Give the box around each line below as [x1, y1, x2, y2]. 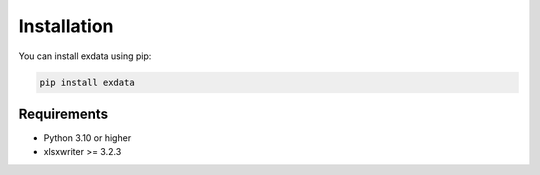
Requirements [18, 105, 109, 122]
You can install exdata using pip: [18, 50, 152, 62]
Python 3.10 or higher [43, 132, 132, 144]
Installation [18, 15, 114, 37]
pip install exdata [39, 76, 135, 88]
